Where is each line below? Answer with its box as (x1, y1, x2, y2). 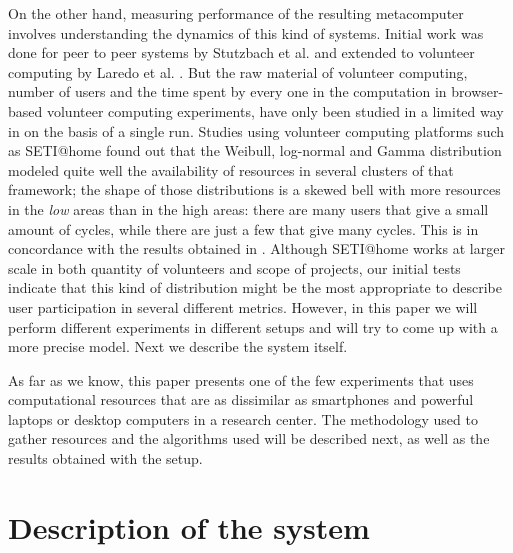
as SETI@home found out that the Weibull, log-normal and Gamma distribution (8, 140, 502, 161)
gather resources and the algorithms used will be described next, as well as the (8, 428, 490, 449)
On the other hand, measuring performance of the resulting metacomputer (8, 3, 464, 23)
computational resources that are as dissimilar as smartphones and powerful (8, 389, 474, 410)
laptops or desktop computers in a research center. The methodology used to (8, 408, 478, 429)
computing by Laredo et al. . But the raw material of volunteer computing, (8, 61, 468, 82)
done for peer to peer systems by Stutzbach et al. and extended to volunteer (8, 42, 475, 63)
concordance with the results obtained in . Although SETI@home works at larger (8, 238, 505, 259)
